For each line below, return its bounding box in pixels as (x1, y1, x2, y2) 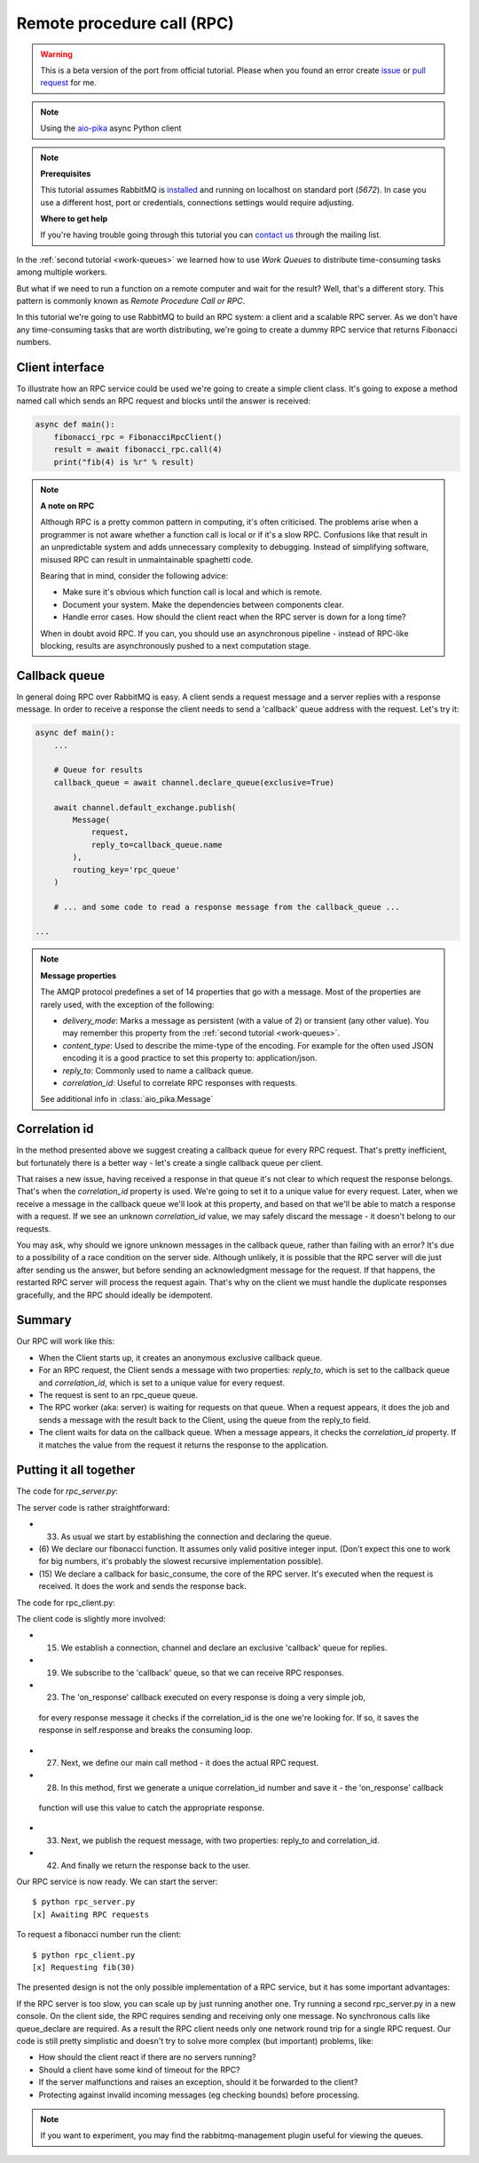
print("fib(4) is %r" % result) (53, 457, 195, 467)
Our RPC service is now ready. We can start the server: (16, 1876, 218, 1888)
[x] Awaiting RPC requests (32, 1909, 150, 1920)
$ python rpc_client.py (32, 1950, 136, 1959)
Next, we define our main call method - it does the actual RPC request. (60, 1757, 319, 1768)
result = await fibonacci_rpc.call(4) (53, 444, 223, 455)
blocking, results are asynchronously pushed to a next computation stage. (40, 640, 311, 650)
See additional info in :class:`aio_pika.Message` (40, 1094, 214, 1105)
